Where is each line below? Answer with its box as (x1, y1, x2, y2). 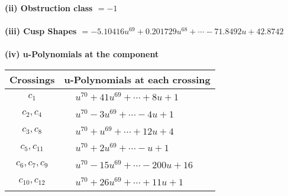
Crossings (9, 72, 55, 86)
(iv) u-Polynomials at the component (5, 48, 159, 60)
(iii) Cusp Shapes (5, 25, 77, 37)
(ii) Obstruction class (5, 2, 93, 14)
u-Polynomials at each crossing (64, 72, 211, 86)
